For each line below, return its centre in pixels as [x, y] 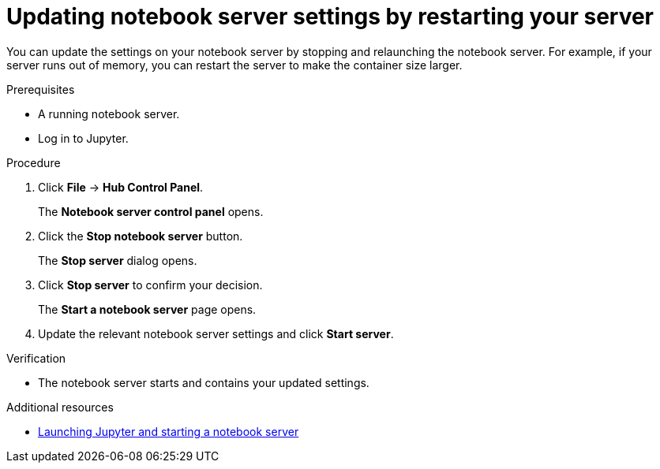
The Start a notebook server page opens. [147, 309]
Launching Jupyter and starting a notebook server [169, 431]
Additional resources [60, 407]
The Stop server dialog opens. [118, 260]
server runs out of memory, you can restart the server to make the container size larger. [234, 65]
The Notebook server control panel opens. [151, 211]
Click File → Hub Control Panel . [121, 187]
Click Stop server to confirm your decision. [150, 285]
